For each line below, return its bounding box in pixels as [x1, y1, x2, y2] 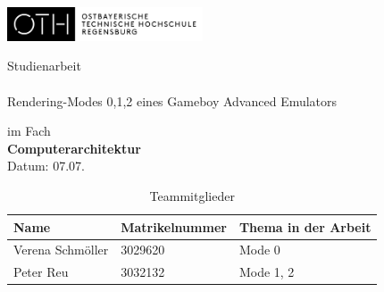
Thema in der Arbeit [238, 217, 371, 236]
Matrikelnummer [121, 217, 227, 236]
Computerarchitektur [7, 138, 141, 157]
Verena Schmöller [13, 240, 109, 259]
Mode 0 [238, 240, 280, 259]
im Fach [7, 121, 51, 140]
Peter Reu [13, 263, 69, 281]
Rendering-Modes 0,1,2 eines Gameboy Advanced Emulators [7, 91, 338, 110]
